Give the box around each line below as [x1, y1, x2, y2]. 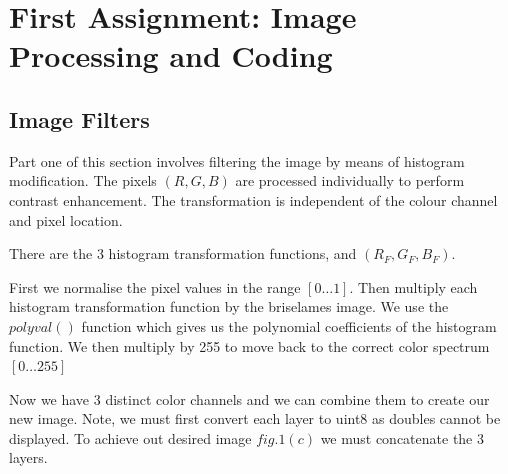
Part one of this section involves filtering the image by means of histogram [9, 150, 465, 171]
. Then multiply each [349, 276, 478, 297]
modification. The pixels [9, 170, 157, 191]
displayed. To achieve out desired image [9, 427, 252, 448]
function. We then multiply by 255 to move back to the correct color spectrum [9, 335, 490, 356]
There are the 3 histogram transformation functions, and [9, 243, 357, 264]
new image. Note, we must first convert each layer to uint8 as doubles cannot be [9, 408, 501, 429]
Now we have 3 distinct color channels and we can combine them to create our [9, 388, 490, 409]
